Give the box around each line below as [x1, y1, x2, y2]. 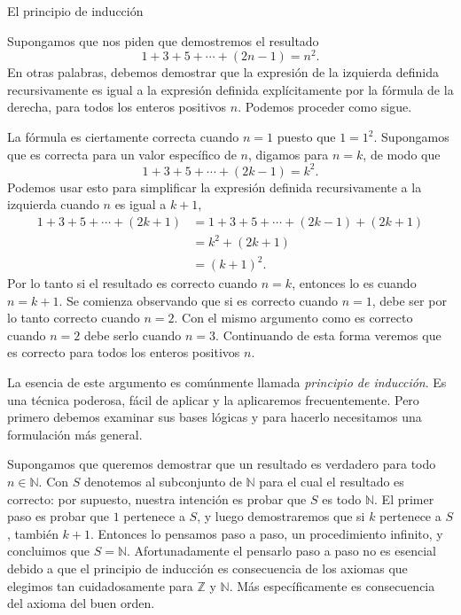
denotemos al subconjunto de [83, 471, 242, 490]
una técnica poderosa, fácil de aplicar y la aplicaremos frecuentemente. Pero [7, 390, 419, 409]
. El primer [374, 489, 434, 508]
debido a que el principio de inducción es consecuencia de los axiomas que [7, 558, 408, 577]
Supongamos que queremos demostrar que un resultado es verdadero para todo [7, 455, 436, 473]
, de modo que [363, 144, 441, 163]
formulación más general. [7, 424, 143, 443]
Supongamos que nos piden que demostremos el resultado [7, 31, 319, 50]
